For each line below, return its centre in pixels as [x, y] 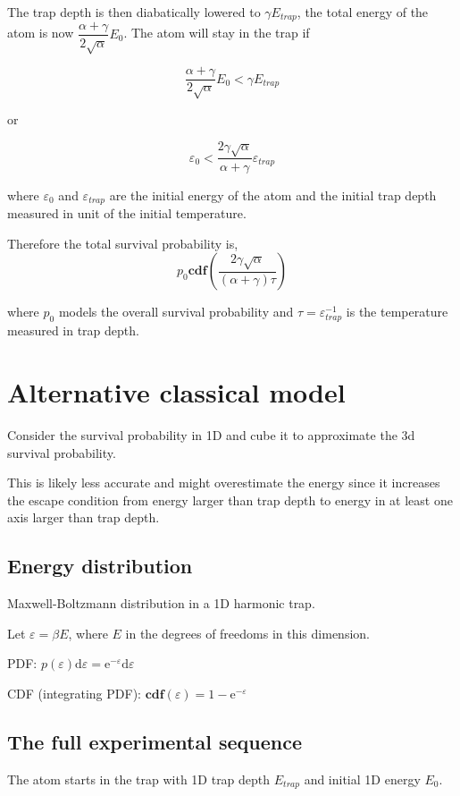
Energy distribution [100, 566]
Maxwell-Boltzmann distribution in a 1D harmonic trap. [161, 603]
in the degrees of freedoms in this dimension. [247, 633]
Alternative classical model [176, 392]
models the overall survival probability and [176, 312]
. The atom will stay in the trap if [217, 33]
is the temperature [397, 312]
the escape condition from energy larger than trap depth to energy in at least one [230, 500]
